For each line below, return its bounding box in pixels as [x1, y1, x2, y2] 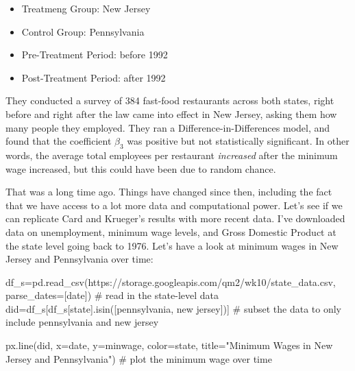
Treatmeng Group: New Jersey [21, 1, 151, 15]
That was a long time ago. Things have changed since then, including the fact [5, 184, 332, 199]
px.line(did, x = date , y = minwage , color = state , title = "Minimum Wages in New [5, 338, 333, 352]
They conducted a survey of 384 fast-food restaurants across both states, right [5, 93, 334, 108]
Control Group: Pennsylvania [21, 24, 145, 38]
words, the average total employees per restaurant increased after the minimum [5, 147, 338, 162]
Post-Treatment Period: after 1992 [21, 70, 166, 84]
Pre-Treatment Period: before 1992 [21, 47, 168, 62]
